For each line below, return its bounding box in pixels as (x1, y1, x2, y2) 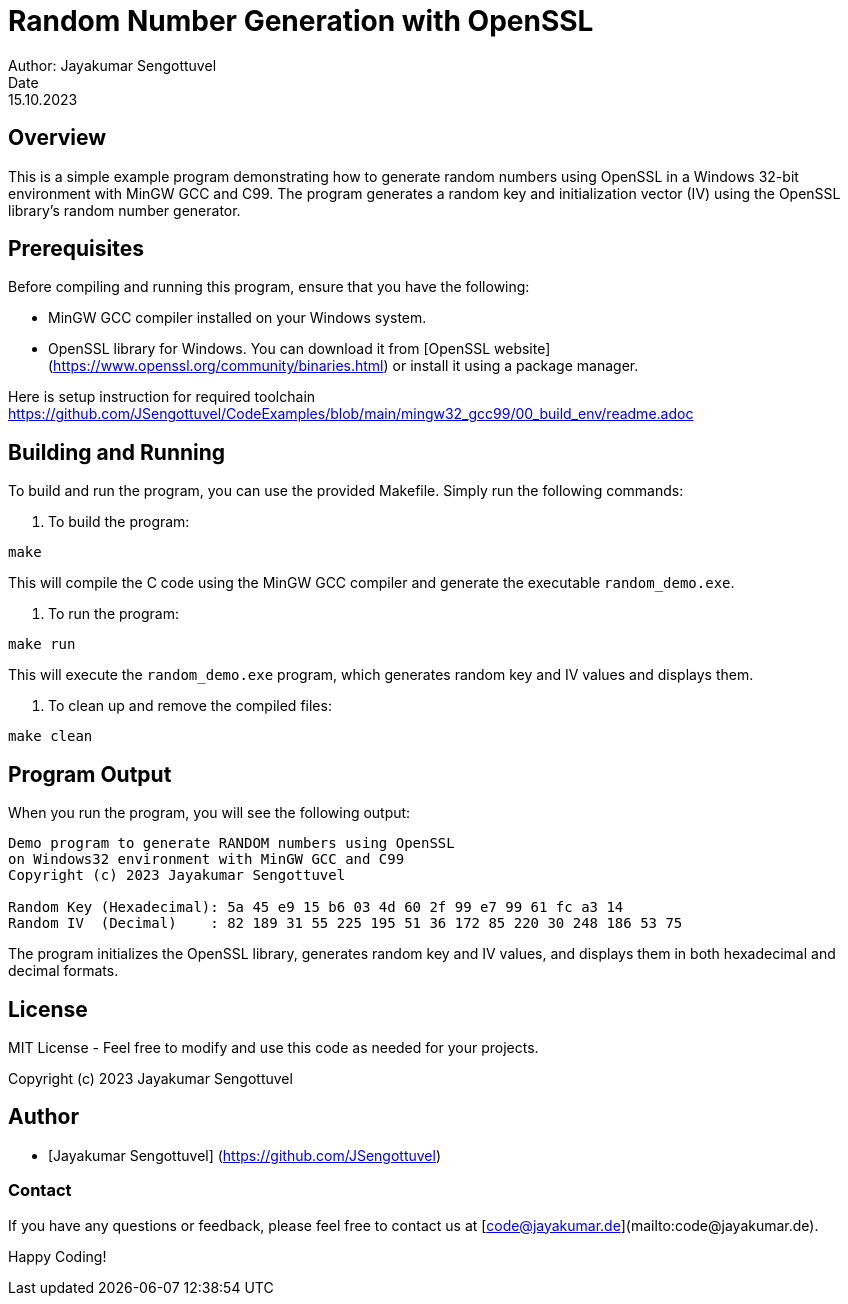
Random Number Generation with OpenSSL (8, 4, 594, 38)
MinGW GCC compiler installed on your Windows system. (48, 309, 427, 327)
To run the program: (48, 605, 180, 623)
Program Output (8, 761, 172, 787)
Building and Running (8, 439, 226, 465)
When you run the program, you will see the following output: (8, 804, 411, 822)
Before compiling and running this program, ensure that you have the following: (8, 278, 530, 296)
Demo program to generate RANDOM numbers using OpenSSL (8, 835, 455, 852)
